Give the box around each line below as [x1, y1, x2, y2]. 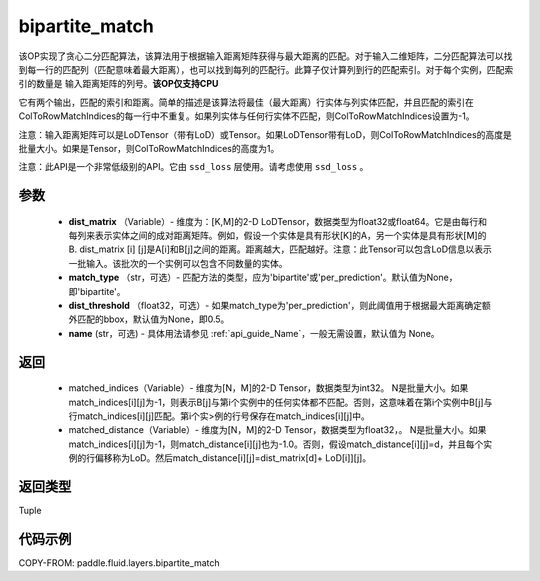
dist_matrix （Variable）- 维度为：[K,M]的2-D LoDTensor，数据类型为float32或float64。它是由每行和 [68, 215, 488, 227]
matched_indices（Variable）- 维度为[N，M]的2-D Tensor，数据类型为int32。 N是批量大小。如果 [68, 382, 469, 394]
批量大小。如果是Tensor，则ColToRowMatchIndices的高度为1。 [18, 142, 280, 154]
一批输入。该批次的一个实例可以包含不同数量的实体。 [68, 257, 288, 269]
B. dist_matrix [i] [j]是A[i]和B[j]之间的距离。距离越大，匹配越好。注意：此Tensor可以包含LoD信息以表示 [68, 243, 492, 255]
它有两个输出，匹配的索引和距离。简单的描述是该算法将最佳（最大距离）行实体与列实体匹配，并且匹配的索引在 [18, 96, 474, 108]
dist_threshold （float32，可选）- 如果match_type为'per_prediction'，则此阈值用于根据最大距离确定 [68, 300, 482, 312]
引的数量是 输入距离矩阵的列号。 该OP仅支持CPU [18, 78, 219, 90]
